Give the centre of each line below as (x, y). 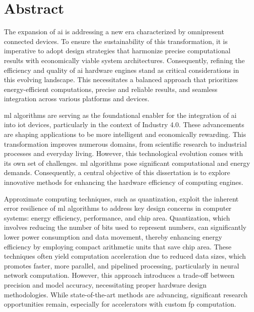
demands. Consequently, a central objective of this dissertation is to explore (117, 172)
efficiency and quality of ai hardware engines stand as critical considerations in (122, 70)
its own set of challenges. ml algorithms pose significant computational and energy (127, 163)
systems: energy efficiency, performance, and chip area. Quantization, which (117, 217)
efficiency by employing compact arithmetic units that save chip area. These (118, 246)
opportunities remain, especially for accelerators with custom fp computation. (120, 304)
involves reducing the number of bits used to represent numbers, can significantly (125, 227)
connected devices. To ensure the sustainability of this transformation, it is (116, 41)
